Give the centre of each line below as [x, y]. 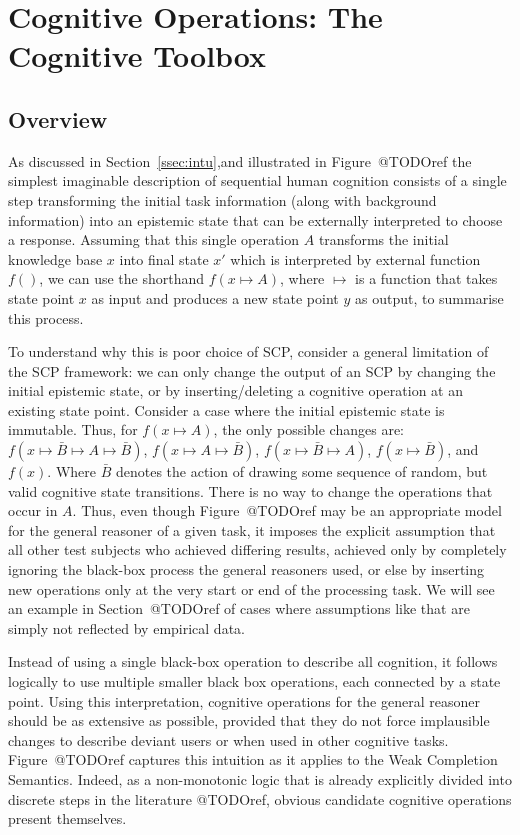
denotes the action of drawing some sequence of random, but [301, 471]
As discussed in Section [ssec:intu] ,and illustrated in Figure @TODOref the [240, 160]
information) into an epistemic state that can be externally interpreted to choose [255, 219]
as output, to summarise [429, 297]
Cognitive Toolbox [137, 55]
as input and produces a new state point [215, 297]
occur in [33, 510]
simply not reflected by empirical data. [126, 627]
